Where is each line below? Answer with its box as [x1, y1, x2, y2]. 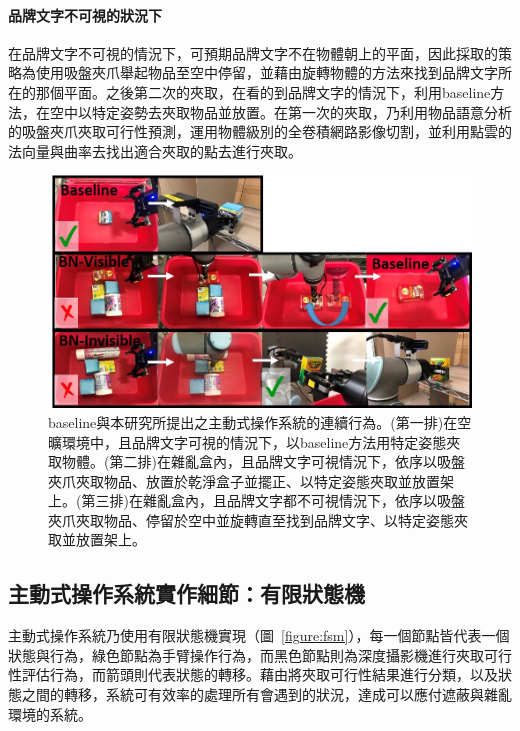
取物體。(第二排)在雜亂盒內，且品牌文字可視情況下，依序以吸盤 [48, 451, 465, 472]
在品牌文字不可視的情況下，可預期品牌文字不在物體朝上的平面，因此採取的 [8, 42, 498, 63]
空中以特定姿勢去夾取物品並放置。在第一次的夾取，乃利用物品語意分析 [49, 101, 512, 122]
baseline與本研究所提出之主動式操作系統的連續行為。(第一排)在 [48, 411, 458, 432]
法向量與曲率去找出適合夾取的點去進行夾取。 [8, 140, 302, 161]
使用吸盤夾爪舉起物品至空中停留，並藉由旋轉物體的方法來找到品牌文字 [35, 62, 498, 83]
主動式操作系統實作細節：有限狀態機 [8, 578, 365, 609]
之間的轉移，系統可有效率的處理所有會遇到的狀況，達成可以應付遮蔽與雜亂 [21, 684, 512, 705]
